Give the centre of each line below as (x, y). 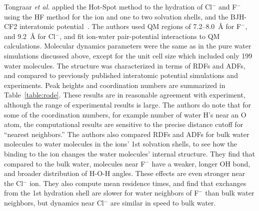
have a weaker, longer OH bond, (201, 163)
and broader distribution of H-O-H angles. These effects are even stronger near (125, 173)
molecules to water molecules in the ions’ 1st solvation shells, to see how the (121, 144)
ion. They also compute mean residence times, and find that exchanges (138, 183)
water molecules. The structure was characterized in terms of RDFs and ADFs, (125, 65)
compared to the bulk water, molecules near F (75, 163)
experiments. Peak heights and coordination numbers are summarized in (115, 85)
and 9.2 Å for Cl (30, 36)
